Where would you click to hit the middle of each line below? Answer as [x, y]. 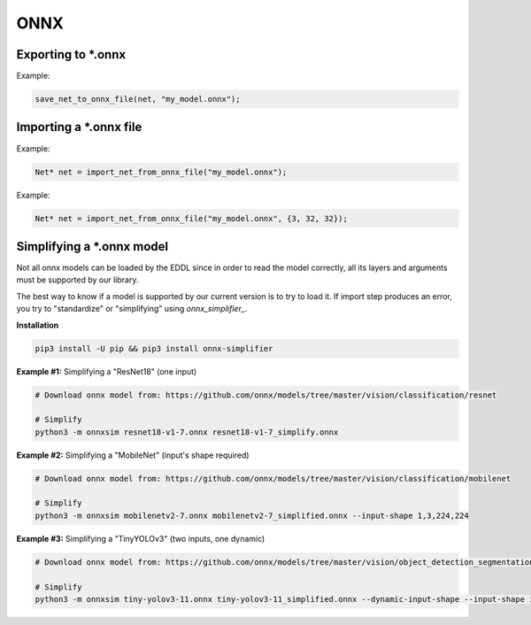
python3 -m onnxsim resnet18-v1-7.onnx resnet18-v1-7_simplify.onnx [187, 432]
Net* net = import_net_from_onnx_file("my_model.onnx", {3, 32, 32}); [192, 218]
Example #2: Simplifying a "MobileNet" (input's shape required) [133, 455]
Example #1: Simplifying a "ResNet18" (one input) [107, 371]
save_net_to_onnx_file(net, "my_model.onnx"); [138, 99]
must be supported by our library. [77, 280]
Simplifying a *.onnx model [92, 247]
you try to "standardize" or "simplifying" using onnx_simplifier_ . [132, 309]
